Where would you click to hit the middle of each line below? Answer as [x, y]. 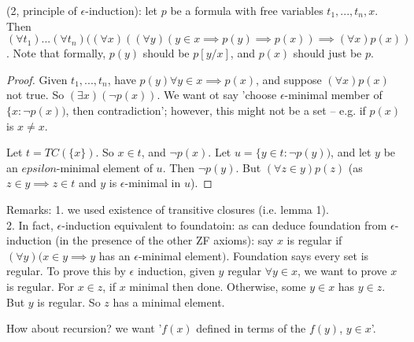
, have [122, 79]
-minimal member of [333, 95]
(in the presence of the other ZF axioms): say [164, 240]
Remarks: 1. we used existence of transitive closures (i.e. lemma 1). [168, 209]
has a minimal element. [169, 302]
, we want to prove [342, 271]
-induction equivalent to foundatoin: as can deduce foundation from [224, 224]
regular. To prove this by [66, 271]
